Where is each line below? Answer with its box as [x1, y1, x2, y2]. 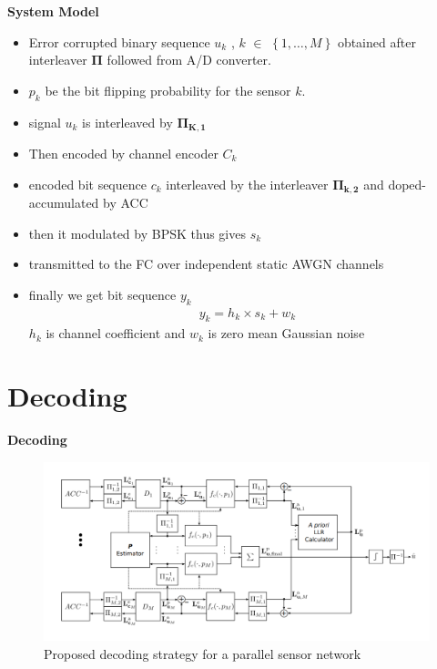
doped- [388, 174, 427, 193]
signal [28, 112, 61, 131]
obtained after [337, 32, 416, 51]
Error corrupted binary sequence [28, 32, 210, 51]
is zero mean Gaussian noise [208, 324, 365, 343]
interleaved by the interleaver [166, 174, 329, 193]
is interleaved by [82, 112, 173, 131]
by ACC [103, 193, 148, 212]
